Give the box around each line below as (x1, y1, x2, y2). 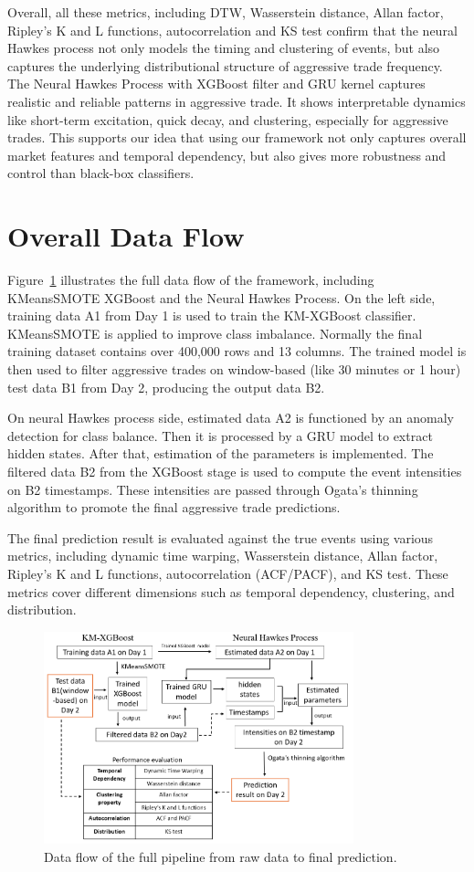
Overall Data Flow (7, 217, 245, 255)
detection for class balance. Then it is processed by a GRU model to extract (7, 425, 433, 445)
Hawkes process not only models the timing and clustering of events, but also (7, 38, 440, 58)
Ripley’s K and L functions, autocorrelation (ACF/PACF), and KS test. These (7, 563, 448, 583)
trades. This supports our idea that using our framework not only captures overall (7, 128, 467, 147)
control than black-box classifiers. (7, 163, 195, 183)
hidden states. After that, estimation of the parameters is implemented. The (7, 444, 434, 463)
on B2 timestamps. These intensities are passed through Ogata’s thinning (7, 479, 418, 499)
